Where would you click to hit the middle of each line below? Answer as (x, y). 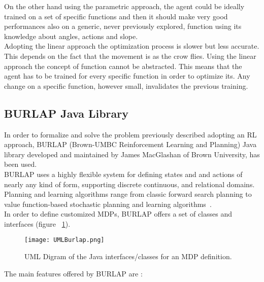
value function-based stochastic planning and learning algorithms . (108, 204)
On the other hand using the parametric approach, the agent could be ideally (124, 6)
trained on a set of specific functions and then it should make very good (116, 16)
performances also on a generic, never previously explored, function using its (123, 26)
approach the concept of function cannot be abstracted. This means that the (123, 66)
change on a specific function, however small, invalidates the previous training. (126, 85)
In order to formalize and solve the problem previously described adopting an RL (130, 134)
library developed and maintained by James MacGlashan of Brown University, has (132, 154)
